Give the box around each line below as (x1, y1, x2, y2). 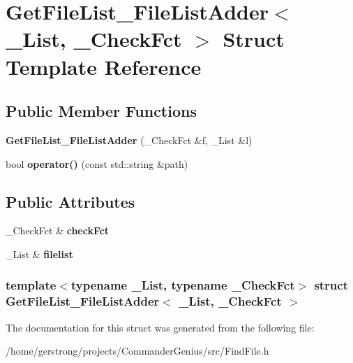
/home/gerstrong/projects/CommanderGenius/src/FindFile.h (6, 343, 269, 358)
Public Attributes (6, 190, 135, 212)
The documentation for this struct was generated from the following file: (6, 320, 315, 334)
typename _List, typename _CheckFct (70, 276, 295, 294)
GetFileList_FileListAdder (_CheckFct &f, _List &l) (6, 132, 253, 147)
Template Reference (6, 52, 202, 80)
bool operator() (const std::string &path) (6, 156, 188, 171)
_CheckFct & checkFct (6, 223, 110, 238)
